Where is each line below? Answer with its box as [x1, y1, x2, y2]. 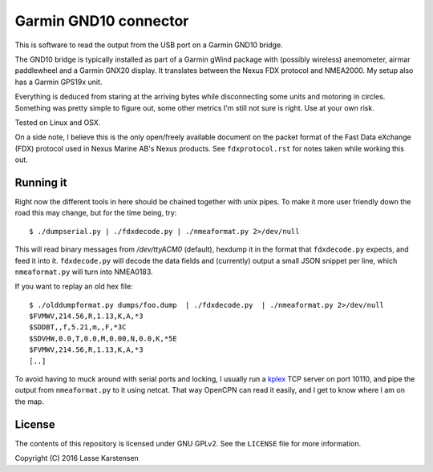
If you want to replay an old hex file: [14, 281, 133, 292]
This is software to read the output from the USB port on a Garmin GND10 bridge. [14, 40, 284, 50]
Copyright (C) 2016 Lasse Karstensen [14, 454, 140, 463]
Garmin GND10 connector [14, 12, 189, 30]
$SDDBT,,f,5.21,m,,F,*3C [29, 323, 127, 332]
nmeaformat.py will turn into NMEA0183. [14, 267, 153, 276]
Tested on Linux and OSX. [14, 117, 101, 127]
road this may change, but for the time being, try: [14, 208, 177, 218]
